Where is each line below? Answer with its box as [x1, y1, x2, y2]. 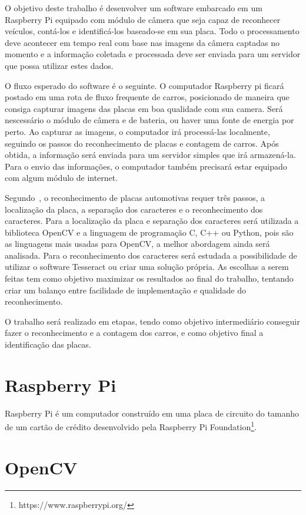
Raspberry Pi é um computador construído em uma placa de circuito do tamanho [5, 407, 300, 419]
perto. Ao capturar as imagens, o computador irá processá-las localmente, [5, 125, 270, 137]
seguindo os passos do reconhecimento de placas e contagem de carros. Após [5, 137, 279, 149]
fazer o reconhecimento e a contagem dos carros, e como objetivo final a [5, 326, 264, 339]
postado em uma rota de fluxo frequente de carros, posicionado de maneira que [5, 91, 290, 103]
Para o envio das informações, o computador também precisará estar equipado [5, 160, 287, 172]
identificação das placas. [5, 338, 91, 351]
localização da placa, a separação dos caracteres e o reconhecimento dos [5, 203, 263, 215]
